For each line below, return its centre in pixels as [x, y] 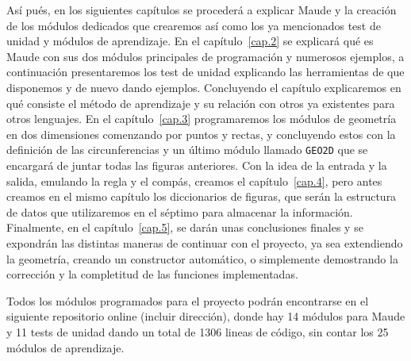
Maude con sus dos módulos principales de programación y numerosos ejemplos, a [205, 56]
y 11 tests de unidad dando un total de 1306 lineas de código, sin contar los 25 [198, 331]
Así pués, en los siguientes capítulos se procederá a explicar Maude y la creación [202, 10]
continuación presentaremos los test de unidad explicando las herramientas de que [205, 72]
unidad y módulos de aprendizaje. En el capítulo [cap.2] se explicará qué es [190, 41]
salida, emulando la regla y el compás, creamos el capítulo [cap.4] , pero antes [194, 180]
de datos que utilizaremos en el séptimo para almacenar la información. [180, 211]
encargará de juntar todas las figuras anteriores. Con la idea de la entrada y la [197, 165]
